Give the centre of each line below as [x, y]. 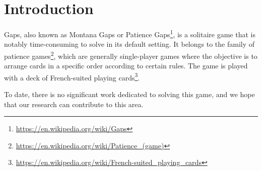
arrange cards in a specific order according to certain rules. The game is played [126, 66]
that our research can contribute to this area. [74, 104]
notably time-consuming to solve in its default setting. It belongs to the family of [129, 44]
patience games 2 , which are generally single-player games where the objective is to [131, 55]
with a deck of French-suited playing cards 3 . [72, 76]
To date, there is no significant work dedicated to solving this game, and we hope [129, 94]
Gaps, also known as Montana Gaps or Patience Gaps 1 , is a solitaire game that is [130, 33]
